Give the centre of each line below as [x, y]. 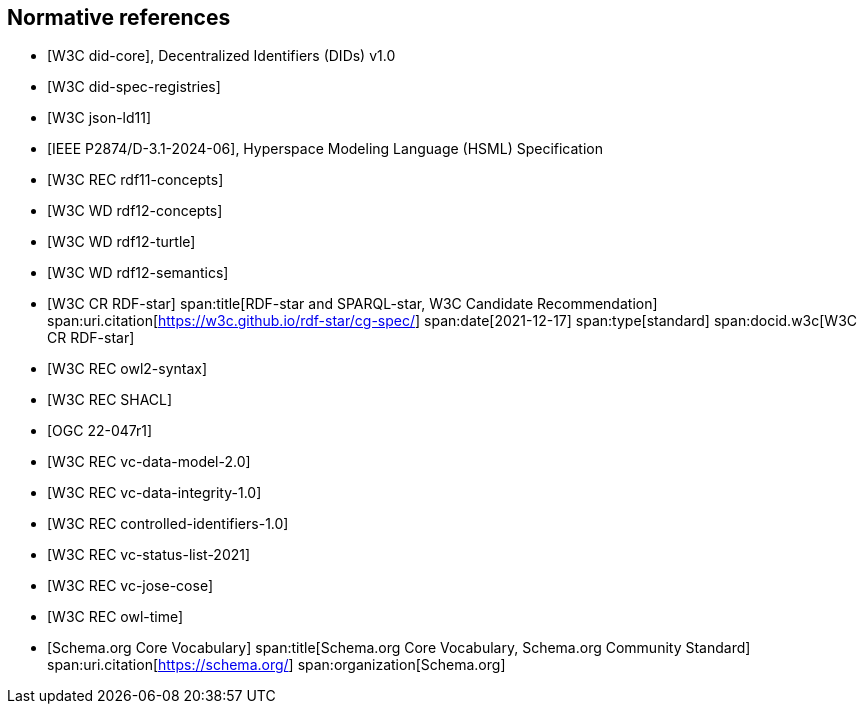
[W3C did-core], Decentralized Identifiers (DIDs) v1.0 [221, 56]
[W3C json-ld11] [99, 118]
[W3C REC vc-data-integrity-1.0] [154, 493]
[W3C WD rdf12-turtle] [121, 242]
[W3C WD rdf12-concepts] [135, 211]
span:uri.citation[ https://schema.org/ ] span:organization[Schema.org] [276, 665]
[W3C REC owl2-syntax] [127, 369]
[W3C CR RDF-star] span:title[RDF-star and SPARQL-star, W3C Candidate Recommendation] [352, 304]
